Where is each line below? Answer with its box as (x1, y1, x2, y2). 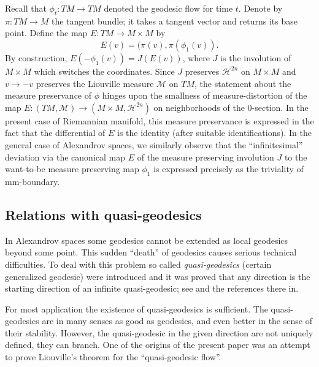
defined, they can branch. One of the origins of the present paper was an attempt (5, 338, 310, 351)
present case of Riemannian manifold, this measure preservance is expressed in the (5, 114, 314, 127)
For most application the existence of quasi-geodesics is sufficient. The (5, 302, 268, 315)
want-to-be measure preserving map (5, 162, 139, 175)
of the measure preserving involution (137, 150, 274, 163)
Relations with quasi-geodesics (5, 205, 202, 224)
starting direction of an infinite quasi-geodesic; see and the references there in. (5, 282, 299, 295)
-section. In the (252, 100, 309, 113)
